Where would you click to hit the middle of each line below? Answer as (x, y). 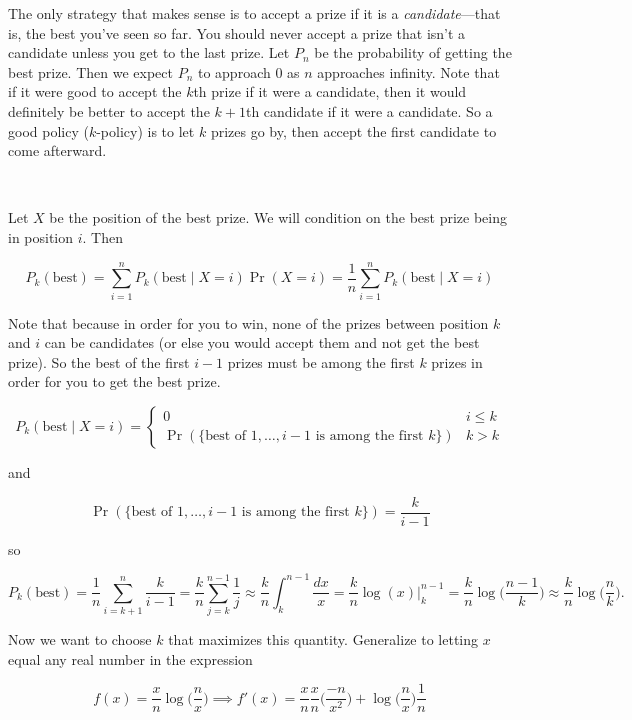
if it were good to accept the (95, 91)
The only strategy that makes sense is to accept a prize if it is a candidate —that (254, 13)
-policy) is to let (145, 130)
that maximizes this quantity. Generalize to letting (323, 639)
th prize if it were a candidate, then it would (330, 91)
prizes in (457, 361)
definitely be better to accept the (109, 110)
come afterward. (57, 150)
